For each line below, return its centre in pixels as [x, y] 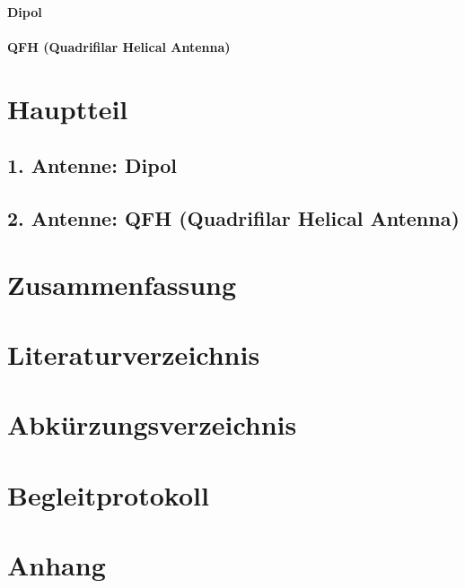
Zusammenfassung [122, 284]
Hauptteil [68, 108]
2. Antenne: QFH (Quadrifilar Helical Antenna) [233, 217]
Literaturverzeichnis [134, 354]
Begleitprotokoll [108, 494]
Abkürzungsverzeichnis [152, 424]
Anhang [57, 565]
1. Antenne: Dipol [92, 165]
